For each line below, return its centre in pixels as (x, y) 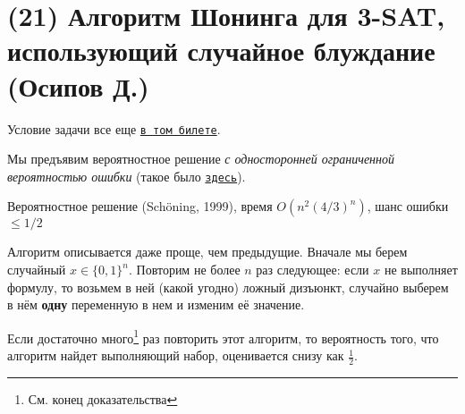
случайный (37, 269)
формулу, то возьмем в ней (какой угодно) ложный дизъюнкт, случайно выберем (228, 287)
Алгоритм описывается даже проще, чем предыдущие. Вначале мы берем (207, 252)
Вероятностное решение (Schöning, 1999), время (140, 206)
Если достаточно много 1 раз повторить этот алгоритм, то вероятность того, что (223, 336)
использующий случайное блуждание (221, 51)
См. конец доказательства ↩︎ (103, 398)
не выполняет (421, 269)
